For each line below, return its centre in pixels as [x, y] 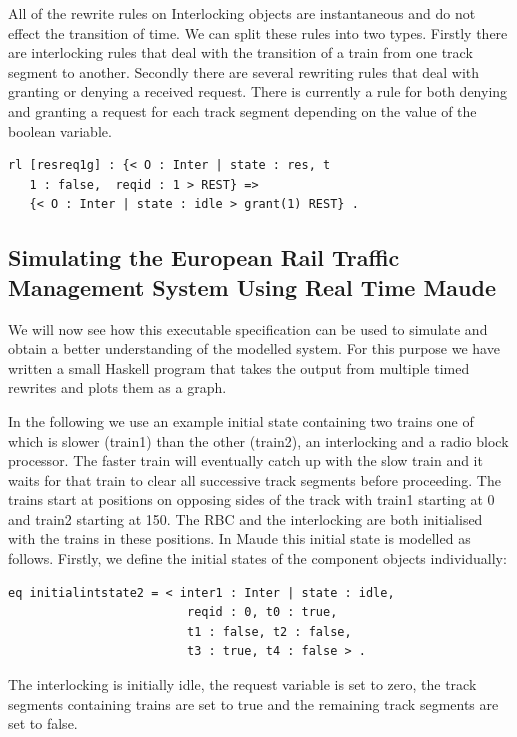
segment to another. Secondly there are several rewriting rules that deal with [244, 71]
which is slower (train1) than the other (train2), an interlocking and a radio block [258, 440]
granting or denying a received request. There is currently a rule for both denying [258, 91]
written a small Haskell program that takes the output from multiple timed [239, 367]
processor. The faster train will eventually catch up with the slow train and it [245, 460]
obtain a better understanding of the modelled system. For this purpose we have [254, 348]
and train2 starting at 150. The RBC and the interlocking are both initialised [245, 518]
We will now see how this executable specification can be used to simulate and [248, 328]
